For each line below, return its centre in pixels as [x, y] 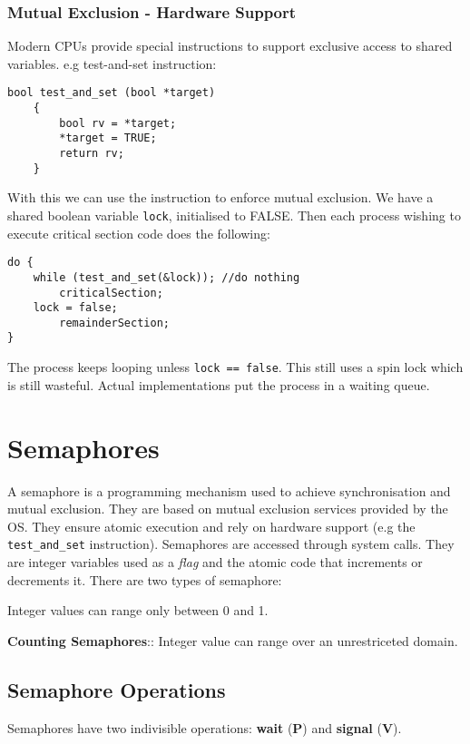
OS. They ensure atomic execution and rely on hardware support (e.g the [211, 526]
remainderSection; [114, 323]
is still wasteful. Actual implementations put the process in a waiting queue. [219, 384]
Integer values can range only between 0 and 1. [138, 610]
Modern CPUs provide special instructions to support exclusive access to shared [230, 46]
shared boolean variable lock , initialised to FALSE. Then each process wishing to [234, 215]
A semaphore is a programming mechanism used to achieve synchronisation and [229, 490]
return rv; [92, 154]
